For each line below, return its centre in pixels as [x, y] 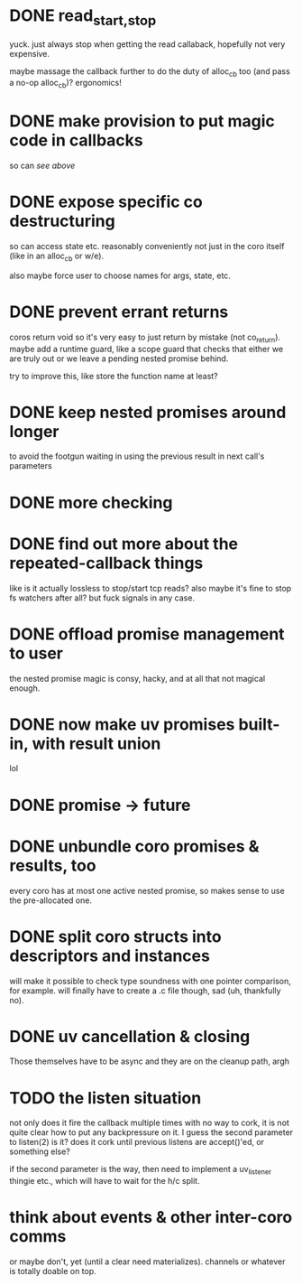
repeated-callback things [106, 563]
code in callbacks [77, 140]
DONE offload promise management [147, 634]
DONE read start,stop [83, 17]
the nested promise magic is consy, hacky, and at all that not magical [137, 678]
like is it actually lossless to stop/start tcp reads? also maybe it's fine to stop [151, 588]
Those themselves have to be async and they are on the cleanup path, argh [150, 1061]
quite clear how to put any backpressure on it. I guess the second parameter [151, 1132]
